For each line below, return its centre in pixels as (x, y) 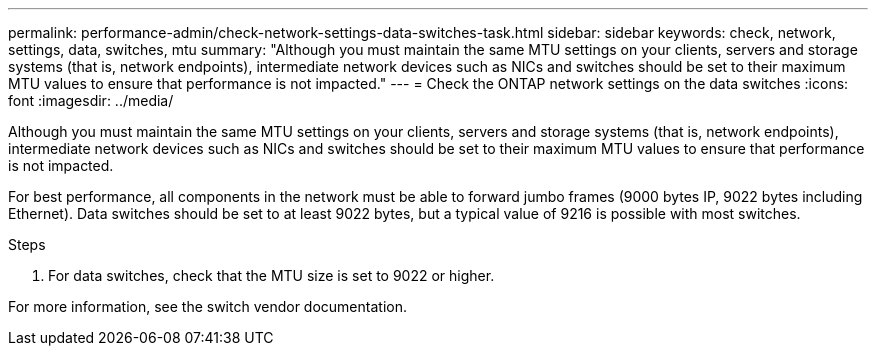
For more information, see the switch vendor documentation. (207, 306)
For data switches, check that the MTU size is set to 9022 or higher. (271, 275)
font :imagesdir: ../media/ (91, 100)
